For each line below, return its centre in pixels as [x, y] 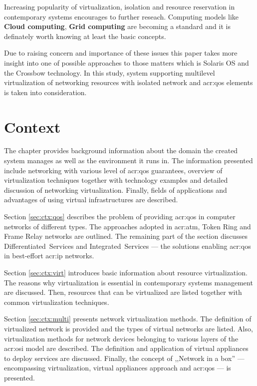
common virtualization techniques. [57, 302]
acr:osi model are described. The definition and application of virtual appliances [126, 348]
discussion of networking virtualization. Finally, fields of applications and [116, 189]
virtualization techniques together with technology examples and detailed [116, 180]
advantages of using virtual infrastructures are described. [91, 200]
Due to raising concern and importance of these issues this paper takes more [121, 53]
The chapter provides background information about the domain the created [121, 150]
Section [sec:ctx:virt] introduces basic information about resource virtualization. [126, 272]
